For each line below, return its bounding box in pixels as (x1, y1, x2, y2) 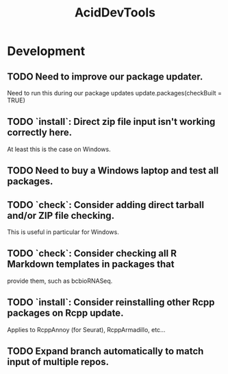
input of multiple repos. (7, 356, 110, 368)
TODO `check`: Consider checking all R (7, 248, 177, 259)
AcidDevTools (74, 5, 156, 21)
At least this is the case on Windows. (7, 145, 111, 153)
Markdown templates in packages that (7, 259, 175, 270)
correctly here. (7, 127, 73, 139)
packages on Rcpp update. (7, 307, 124, 319)
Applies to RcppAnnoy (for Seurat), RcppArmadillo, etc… (7, 325, 166, 334)
